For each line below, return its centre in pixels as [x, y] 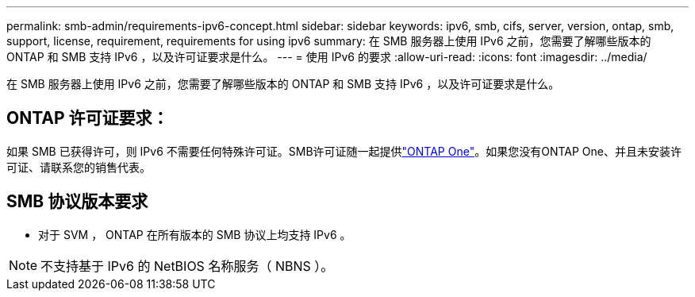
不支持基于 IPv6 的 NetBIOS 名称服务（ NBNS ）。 [187, 266]
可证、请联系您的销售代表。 [79, 167]
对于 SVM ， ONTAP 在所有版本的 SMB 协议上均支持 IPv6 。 [195, 234]
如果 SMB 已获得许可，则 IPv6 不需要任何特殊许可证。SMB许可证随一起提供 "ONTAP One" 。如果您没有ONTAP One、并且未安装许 [344, 151]
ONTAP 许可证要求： [88, 118]
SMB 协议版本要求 [77, 202]
